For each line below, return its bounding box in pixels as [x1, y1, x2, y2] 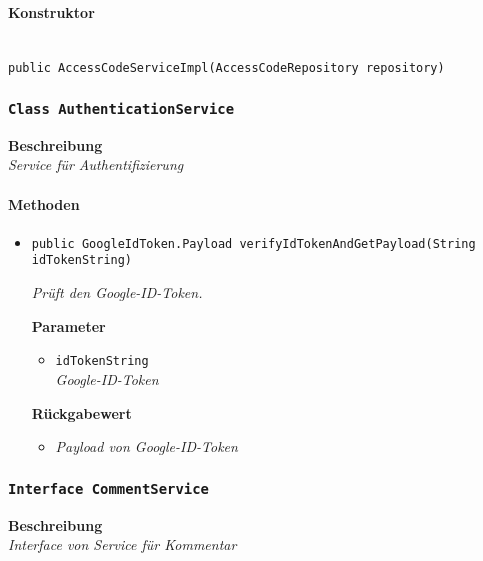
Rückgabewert [31, 402, 132, 423]
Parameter [31, 315, 106, 336]
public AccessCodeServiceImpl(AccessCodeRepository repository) [8, 61, 445, 76]
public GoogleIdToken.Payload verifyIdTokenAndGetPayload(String [31, 236, 476, 251]
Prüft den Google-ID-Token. [31, 282, 203, 303]
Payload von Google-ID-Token [55, 436, 238, 457]
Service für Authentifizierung [8, 154, 184, 175]
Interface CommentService [8, 480, 209, 497]
